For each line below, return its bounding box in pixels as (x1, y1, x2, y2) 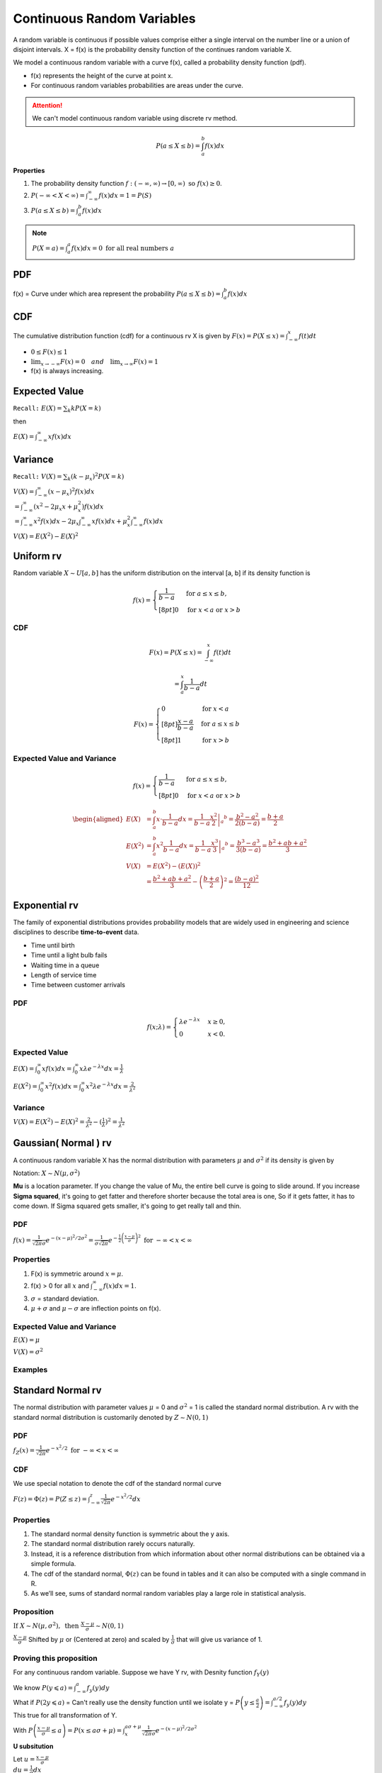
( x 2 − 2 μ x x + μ (33, 501, 79, 512)
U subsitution (13, 1742, 54, 1750)
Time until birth (30, 940, 75, 950)
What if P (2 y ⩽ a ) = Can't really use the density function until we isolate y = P (13, 1699, 241, 1707)
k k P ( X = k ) (67, 404, 102, 414)
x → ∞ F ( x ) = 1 (120, 357, 159, 367)
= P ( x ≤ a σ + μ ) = (67, 1727, 122, 1735)
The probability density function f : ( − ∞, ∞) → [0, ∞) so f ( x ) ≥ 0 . (30, 179, 222, 188)
